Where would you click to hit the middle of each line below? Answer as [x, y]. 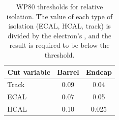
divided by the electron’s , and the [59, 35]
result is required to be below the [59, 45]
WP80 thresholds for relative [59, 6]
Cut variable [29, 72]
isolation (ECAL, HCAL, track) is [60, 26]
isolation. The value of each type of [59, 16]
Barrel [68, 72]
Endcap [99, 72]
